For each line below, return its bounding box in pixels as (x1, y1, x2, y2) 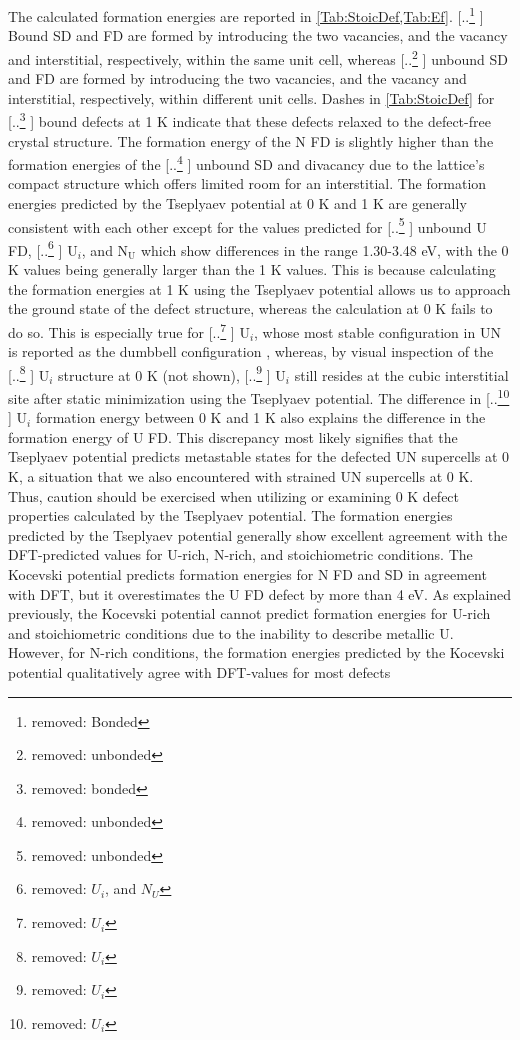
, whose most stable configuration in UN (254, 321, 501, 342)
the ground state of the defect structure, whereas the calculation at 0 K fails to (8, 298, 493, 319)
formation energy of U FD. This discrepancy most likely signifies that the (8, 426, 458, 447)
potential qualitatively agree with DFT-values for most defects (8, 661, 391, 682)
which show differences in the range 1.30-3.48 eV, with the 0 (140, 239, 509, 260)
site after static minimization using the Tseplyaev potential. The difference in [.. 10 (8, 384, 510, 408)
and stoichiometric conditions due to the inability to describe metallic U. (8, 622, 454, 643)
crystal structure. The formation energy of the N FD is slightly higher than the (8, 130, 494, 151)
